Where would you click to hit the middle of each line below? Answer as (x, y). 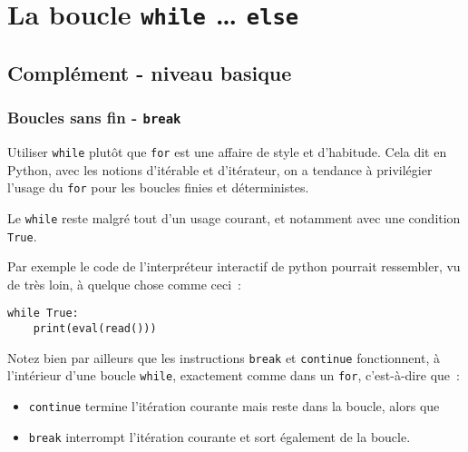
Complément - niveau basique (150, 72)
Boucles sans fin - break (94, 118)
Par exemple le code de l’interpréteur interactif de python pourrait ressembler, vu (234, 266)
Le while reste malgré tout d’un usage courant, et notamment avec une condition (234, 217)
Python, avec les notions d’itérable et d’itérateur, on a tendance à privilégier (220, 169)
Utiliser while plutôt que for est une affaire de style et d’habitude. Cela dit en (227, 152)
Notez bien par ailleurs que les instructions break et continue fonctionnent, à (224, 357)
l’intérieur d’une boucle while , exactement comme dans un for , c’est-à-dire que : (234, 375)
